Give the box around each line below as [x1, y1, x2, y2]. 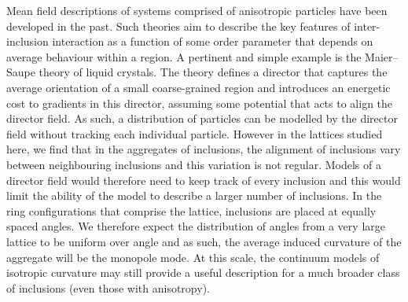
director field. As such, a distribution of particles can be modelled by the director [6, 110, 398, 127]
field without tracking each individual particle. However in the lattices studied [6, 125, 383, 142]
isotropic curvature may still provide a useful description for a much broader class [6, 264, 400, 281]
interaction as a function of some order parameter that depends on [52, 33, 373, 50]
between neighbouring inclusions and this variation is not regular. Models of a [6, 156, 381, 172]
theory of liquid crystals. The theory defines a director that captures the [39, 64, 388, 80]
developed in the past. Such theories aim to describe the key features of [6, 17, 351, 34]
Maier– [365, 48, 399, 64]
